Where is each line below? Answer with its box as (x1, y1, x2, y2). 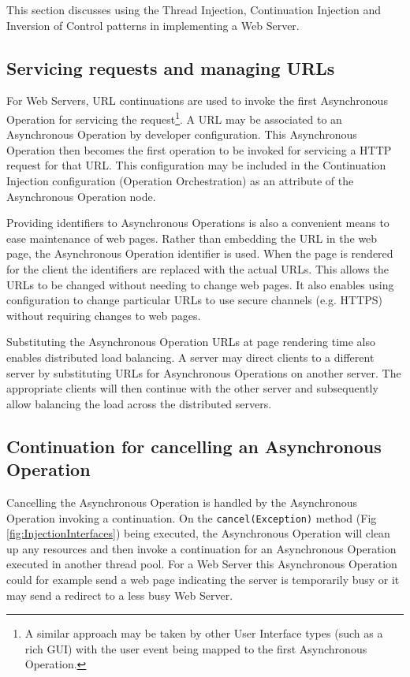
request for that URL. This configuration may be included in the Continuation (6, 157, 386, 173)
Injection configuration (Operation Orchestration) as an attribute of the (6, 173, 354, 189)
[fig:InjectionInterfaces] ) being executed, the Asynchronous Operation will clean (6, 525, 390, 541)
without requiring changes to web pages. (6, 307, 201, 323)
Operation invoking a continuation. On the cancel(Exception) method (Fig (6, 509, 377, 526)
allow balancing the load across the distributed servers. (6, 395, 272, 411)
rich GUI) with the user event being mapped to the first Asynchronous (24, 640, 367, 657)
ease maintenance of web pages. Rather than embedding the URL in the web (6, 229, 378, 246)
